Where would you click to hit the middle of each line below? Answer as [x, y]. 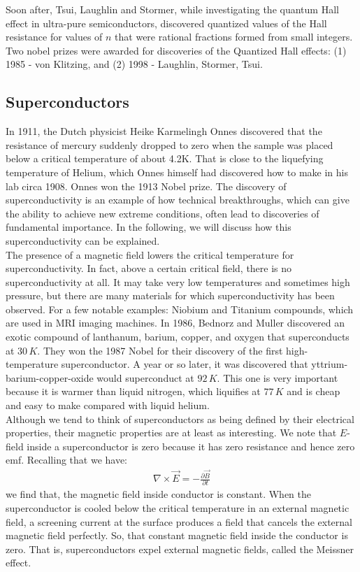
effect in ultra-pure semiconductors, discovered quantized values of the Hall [166, 23]
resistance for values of [54, 37]
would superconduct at [145, 377]
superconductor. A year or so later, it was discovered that [185, 364]
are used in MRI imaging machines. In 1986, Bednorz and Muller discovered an [175, 323]
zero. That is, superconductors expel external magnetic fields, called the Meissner [180, 549]
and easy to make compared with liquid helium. [108, 405]
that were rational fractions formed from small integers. [234, 37]
